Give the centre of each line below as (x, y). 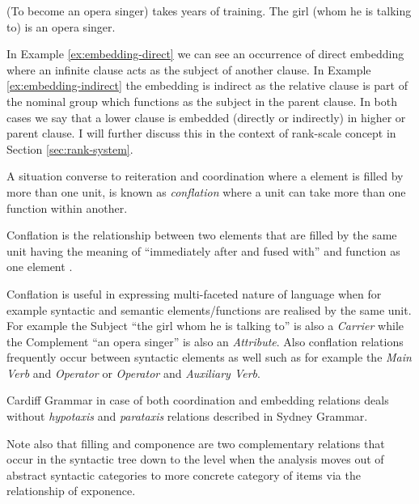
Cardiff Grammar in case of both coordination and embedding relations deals (198, 400)
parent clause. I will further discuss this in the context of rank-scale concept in (201, 133)
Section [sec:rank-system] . (70, 148)
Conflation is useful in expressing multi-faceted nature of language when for (194, 293)
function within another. (67, 208)
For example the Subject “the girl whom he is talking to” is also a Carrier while (205, 326)
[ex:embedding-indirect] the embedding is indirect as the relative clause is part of (207, 85)
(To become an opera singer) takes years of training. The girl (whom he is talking (209, 11)
